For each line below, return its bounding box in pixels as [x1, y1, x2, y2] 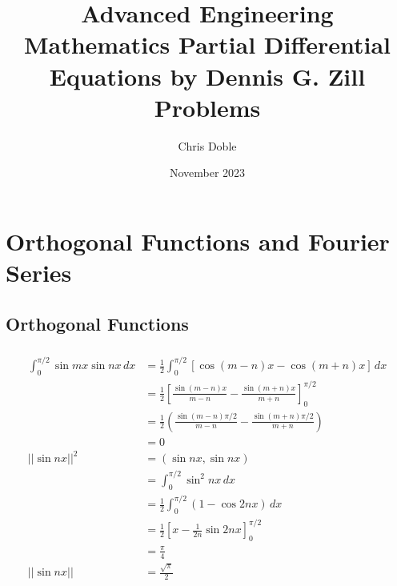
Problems [154, 90, 261, 123]
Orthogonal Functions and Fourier [6, 224, 390, 257]
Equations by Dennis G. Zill [49, 59, 366, 92]
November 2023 [169, 164, 246, 181]
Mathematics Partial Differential [23, 28, 391, 61]
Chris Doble [178, 137, 237, 154]
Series [6, 256, 72, 289]
